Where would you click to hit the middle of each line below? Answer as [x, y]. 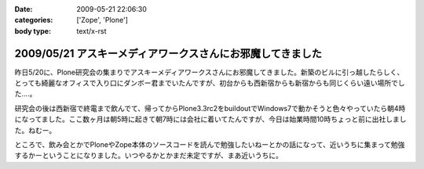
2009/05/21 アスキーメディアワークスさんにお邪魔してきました [168, 54]
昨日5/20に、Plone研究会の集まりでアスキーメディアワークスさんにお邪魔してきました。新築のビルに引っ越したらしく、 [209, 72]
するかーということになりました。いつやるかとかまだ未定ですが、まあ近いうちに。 [148, 156]
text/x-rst [91, 31]
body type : [33, 31]
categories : [34, 20]
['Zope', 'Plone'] [102, 20]
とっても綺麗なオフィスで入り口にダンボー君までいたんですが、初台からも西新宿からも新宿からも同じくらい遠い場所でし [210, 83]
